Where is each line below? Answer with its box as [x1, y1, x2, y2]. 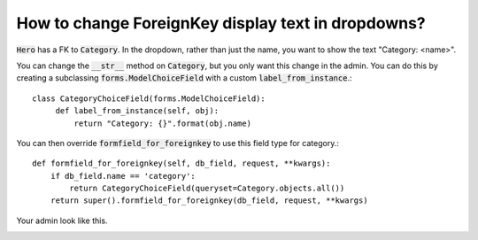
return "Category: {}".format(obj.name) [73, 118, 252, 128]
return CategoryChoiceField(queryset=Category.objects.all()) [69, 183, 345, 194]
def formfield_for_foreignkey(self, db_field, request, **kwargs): [32, 159, 331, 168]
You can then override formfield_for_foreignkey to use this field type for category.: [16, 137, 340, 148]
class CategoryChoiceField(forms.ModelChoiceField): [32, 93, 266, 104]
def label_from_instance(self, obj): [55, 106, 220, 116]
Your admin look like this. [16, 215, 108, 226]
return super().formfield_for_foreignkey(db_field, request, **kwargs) [50, 196, 368, 205]
